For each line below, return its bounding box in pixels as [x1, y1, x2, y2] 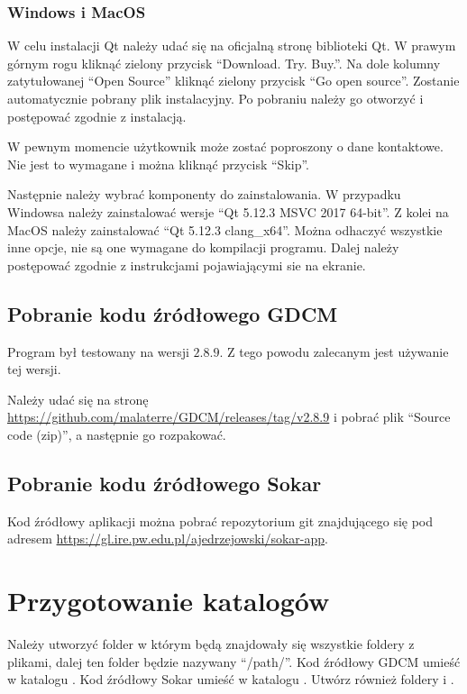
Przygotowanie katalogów [7, 582, 330, 619]
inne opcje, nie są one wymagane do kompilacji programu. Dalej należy [7, 238, 399, 257]
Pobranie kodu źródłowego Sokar [7, 469, 322, 497]
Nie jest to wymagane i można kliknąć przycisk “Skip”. [7, 154, 310, 173]
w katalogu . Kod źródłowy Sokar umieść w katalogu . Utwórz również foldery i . [7, 670, 454, 689]
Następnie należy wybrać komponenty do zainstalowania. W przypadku [7, 185, 401, 204]
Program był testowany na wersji [7, 342, 189, 361]
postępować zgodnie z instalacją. [7, 106, 187, 125]
